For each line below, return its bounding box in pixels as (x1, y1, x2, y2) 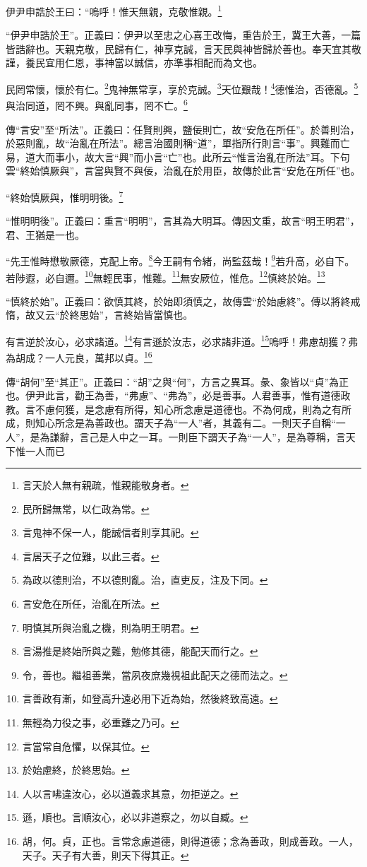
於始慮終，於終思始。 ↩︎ (22, 762, 130, 777)
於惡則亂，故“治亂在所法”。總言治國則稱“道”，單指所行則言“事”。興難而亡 (6, 136, 350, 151)
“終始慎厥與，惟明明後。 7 (6, 187, 124, 204)
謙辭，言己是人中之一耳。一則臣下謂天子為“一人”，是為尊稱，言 (49, 429, 346, 444)
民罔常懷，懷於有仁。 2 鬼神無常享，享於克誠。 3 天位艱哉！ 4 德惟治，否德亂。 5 (6, 80, 359, 96)
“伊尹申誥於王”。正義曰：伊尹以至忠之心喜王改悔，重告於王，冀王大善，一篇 (6, 28, 361, 42)
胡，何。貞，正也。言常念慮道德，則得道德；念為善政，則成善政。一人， (22, 834, 359, 848)
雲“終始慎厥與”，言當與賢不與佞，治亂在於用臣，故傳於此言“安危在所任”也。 (6, 163, 361, 178)
